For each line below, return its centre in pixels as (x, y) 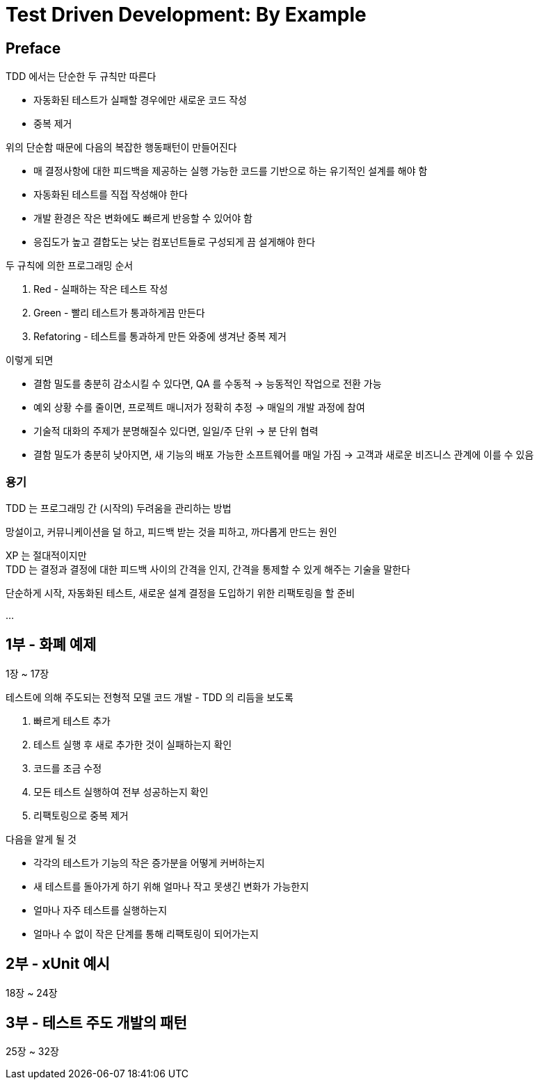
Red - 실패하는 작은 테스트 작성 (101, 289)
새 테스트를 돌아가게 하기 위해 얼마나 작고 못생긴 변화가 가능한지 (171, 886)
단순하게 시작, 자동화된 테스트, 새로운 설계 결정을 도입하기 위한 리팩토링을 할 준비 (180, 593)
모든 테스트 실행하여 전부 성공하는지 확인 (121, 791)
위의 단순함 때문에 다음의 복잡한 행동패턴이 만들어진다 (121, 147)
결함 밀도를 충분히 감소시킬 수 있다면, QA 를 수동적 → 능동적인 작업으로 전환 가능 (208, 384)
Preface (33, 48)
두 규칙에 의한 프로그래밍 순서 (70, 266)
